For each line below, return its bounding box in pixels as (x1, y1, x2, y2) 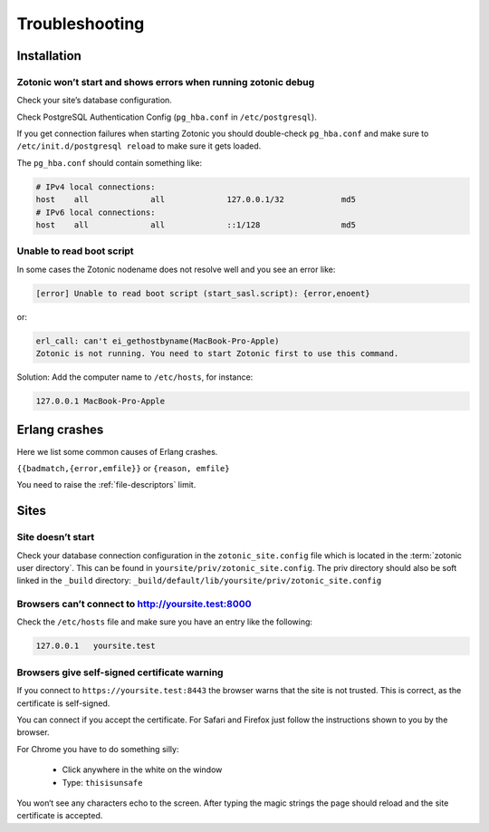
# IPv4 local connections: (35, 181, 156, 192)
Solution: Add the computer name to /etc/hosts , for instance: (16, 372, 254, 382)
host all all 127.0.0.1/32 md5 (35, 195, 357, 205)
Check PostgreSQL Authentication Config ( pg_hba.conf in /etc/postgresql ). (16, 111, 317, 122)
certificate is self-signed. (16, 698, 110, 709)
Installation (16, 48, 81, 63)
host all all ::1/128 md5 (35, 220, 357, 230)
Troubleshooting (16, 14, 145, 34)
